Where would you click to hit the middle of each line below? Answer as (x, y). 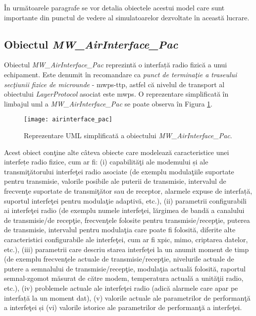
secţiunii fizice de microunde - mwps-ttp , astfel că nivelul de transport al (114, 84)
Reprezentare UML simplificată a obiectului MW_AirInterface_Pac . (128, 135)
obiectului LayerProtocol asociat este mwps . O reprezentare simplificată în (116, 94)
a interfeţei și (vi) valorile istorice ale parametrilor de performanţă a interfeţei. (123, 307)
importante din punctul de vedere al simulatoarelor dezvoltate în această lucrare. (127, 17)
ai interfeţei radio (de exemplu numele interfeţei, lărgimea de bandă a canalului (124, 210)
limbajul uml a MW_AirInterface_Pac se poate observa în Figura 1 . (108, 103)
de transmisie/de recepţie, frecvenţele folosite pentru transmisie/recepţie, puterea (127, 220)
